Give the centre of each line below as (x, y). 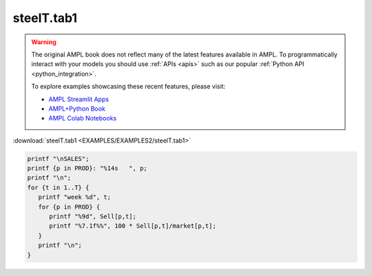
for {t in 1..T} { (58, 187)
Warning (44, 42)
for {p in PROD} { (69, 207)
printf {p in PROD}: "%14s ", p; (87, 168)
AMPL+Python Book (77, 108)
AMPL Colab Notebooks (83, 118)
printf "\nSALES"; (58, 159)
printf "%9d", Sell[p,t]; (93, 216)
